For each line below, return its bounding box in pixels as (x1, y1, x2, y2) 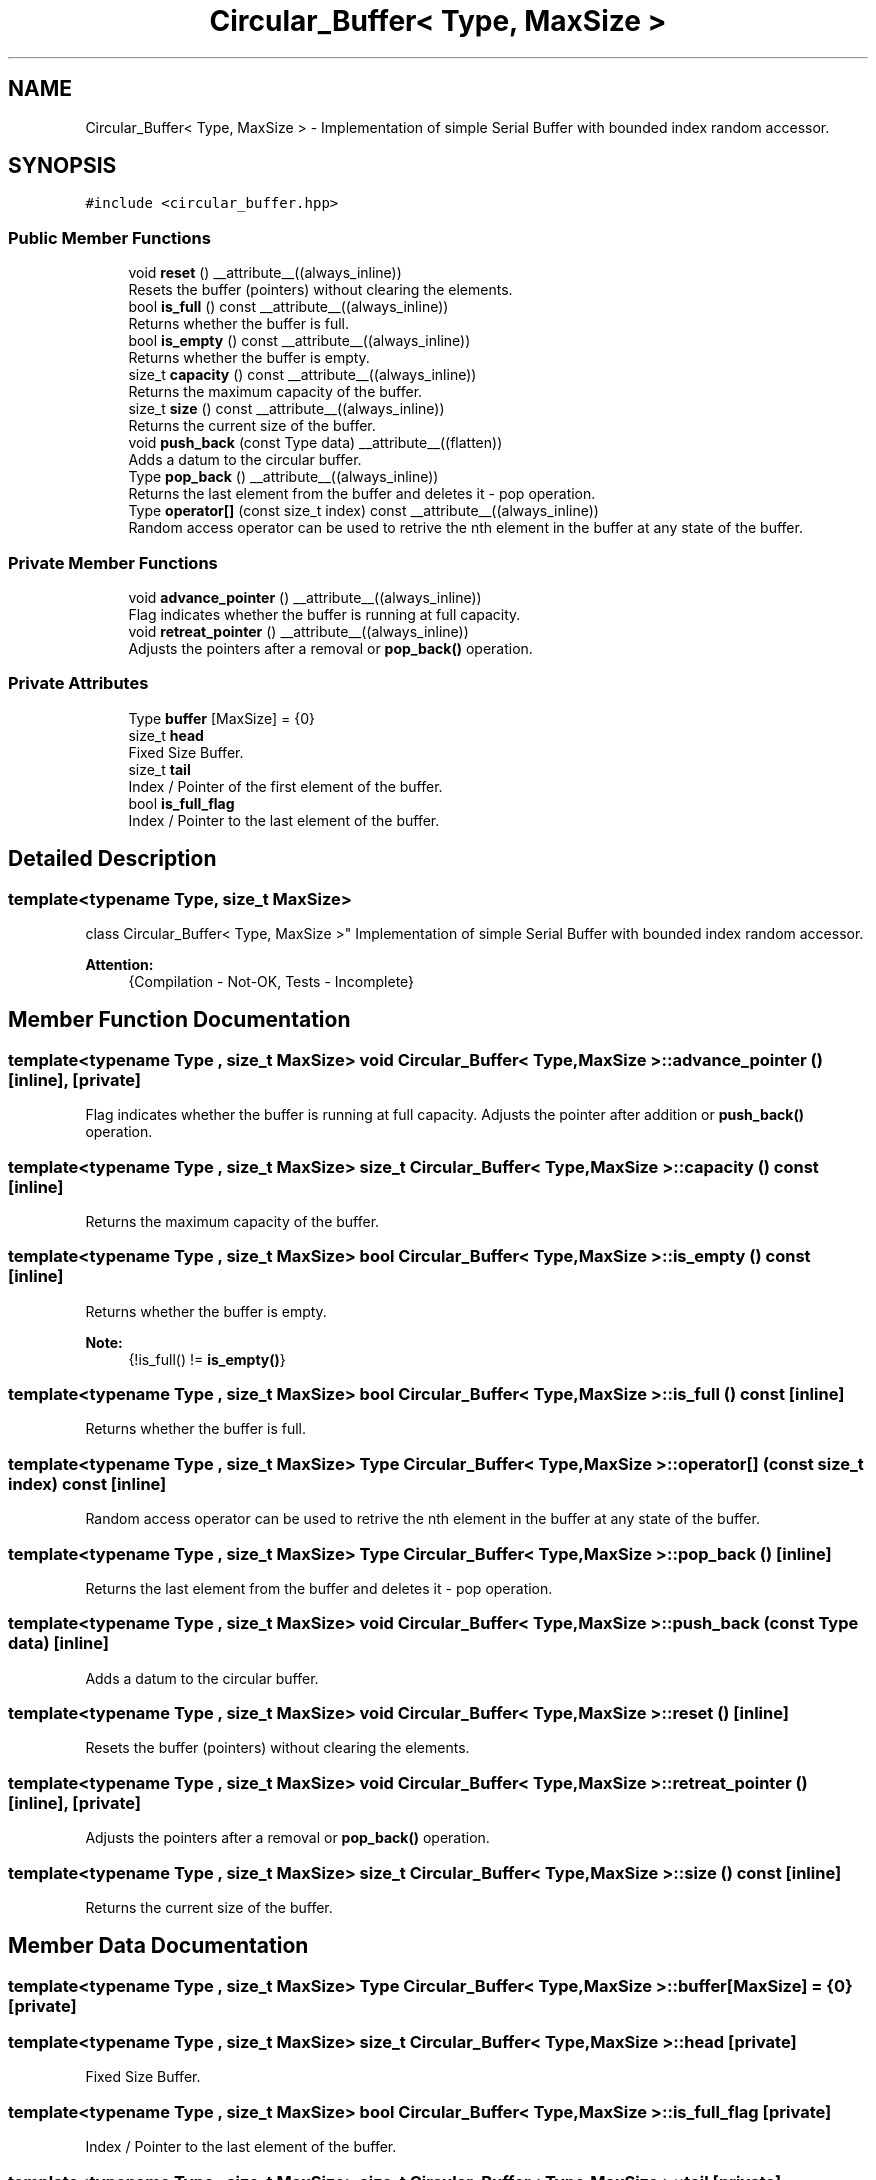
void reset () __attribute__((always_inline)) (128, 264, 402, 282)
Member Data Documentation (8, 1933, 309, 1959)
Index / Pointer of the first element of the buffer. (128, 777, 443, 795)
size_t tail (128, 760, 191, 778)
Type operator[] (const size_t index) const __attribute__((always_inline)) (128, 502, 599, 520)
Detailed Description (8, 846, 217, 872)
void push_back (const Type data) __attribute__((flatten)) (128, 434, 503, 452)
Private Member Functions (8, 552, 218, 573)
